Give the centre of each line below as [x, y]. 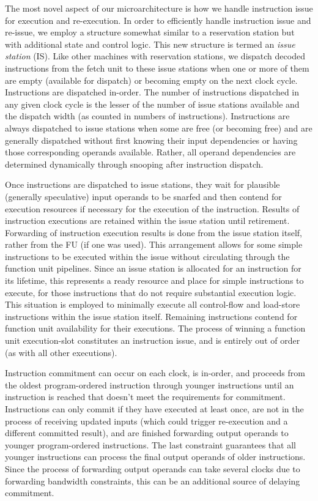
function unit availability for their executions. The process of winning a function [155, 328]
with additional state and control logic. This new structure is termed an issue [150, 44]
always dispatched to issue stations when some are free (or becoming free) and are [159, 128]
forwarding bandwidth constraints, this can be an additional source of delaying [153, 481]
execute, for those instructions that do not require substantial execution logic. [151, 292]
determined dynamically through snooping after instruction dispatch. [134, 164]
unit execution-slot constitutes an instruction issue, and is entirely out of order [153, 340]
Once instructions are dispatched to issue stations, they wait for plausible [142, 184]
